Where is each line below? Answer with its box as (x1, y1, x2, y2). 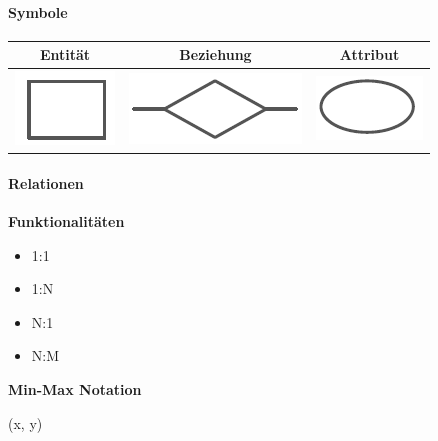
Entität (39, 44, 91, 65)
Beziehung (179, 44, 252, 65)
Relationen (8, 172, 84, 193)
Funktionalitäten (8, 211, 125, 232)
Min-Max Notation (8, 379, 142, 399)
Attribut (339, 44, 400, 65)
